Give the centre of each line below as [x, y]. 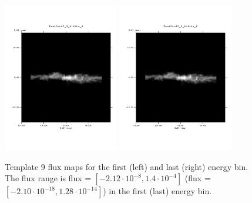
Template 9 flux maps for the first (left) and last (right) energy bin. [127, 166]
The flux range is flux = [48, 178]
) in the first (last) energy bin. [157, 191]
